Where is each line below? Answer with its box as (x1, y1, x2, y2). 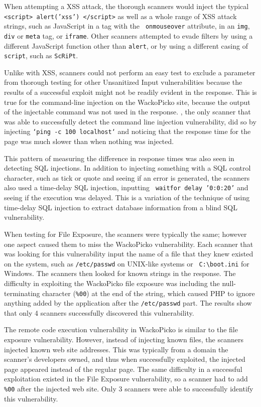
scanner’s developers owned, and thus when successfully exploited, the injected (4, 354, 245, 364)
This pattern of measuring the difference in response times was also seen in (4, 153, 234, 163)
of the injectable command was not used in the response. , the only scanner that (4, 106, 251, 117)
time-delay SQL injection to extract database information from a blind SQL (4, 202, 237, 212)
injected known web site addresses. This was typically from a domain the (4, 344, 228, 354)
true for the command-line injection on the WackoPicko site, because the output (4, 96, 250, 107)
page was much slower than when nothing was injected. (4, 136, 174, 147)
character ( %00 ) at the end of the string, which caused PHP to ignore (42, 288, 255, 298)
